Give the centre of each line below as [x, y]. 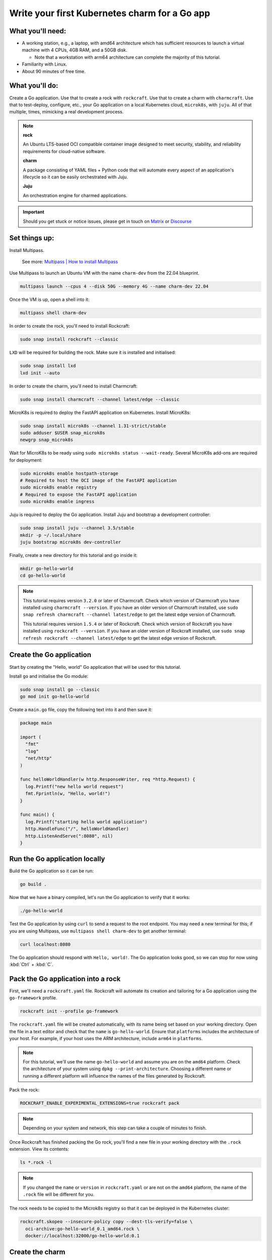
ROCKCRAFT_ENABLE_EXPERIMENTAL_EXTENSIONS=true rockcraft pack [100, 1103]
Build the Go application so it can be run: [52, 871]
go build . [33, 884]
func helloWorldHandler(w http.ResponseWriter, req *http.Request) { [108, 779]
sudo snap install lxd [48, 366]
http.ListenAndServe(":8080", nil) [69, 836]
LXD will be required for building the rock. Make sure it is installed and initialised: [93, 352]
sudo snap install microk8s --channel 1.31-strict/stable [93, 426]
